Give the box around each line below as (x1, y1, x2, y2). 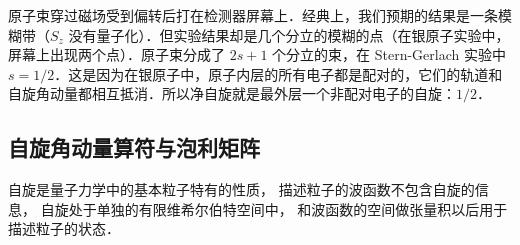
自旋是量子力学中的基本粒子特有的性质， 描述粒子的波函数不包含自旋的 (8, 179, 475, 200)
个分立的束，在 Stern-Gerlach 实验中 (272, 44, 506, 65)
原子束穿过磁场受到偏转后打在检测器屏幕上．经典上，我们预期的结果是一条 (8, 5, 498, 25)
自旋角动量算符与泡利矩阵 (8, 132, 260, 163)
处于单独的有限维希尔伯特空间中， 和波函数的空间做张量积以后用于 (68, 198, 508, 219)
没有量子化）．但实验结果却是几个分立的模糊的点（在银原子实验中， (68, 24, 510, 45)
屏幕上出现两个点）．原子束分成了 (8, 44, 225, 65)
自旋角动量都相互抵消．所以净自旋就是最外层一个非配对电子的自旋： (8, 83, 456, 104)
